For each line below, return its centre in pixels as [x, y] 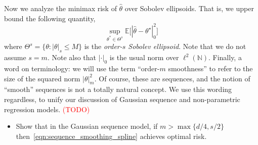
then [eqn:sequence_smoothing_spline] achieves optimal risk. [111, 136]
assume [15, 57]
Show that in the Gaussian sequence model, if [87, 126]
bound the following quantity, [50, 18]
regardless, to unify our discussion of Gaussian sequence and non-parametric [122, 99]
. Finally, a [225, 57]
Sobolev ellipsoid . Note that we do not [187, 46]
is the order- [103, 46]
